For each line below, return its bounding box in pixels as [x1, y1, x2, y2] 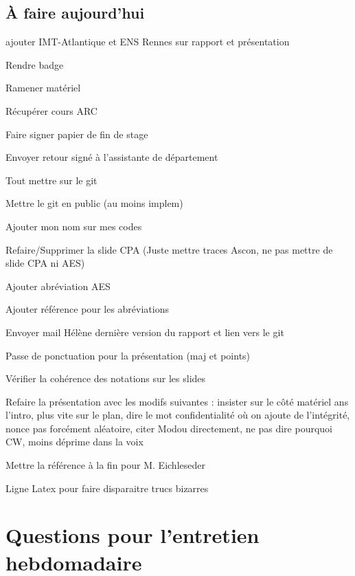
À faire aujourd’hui [5, 2, 145, 23]
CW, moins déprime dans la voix [5, 434, 144, 449]
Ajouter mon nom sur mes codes [5, 219, 142, 233]
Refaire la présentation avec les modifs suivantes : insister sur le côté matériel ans [5, 394, 349, 408]
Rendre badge [5, 57, 64, 71]
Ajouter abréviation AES [5, 278, 111, 293]
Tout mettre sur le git [5, 173, 98, 187]
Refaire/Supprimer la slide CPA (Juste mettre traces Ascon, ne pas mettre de [5, 242, 333, 256]
